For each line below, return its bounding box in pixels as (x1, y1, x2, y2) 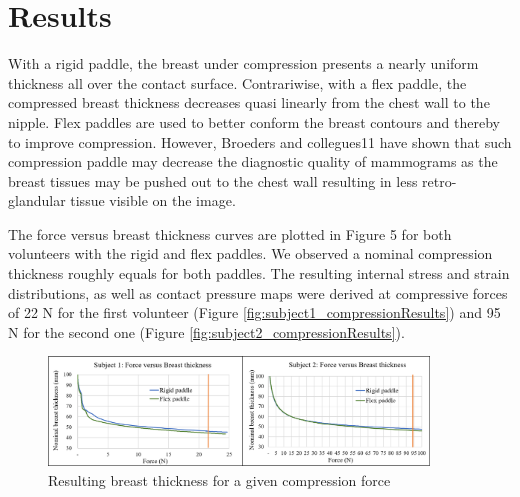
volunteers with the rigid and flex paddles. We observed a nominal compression (8, 243, 493, 264)
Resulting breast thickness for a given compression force (48, 469, 391, 490)
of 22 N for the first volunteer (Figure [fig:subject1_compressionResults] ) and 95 (8, 302, 501, 323)
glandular (8, 190, 66, 211)
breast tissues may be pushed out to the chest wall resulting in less (8, 170, 418, 191)
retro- (422, 170, 457, 191)
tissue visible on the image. (70, 190, 236, 211)
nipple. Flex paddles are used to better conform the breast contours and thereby (8, 111, 500, 132)
